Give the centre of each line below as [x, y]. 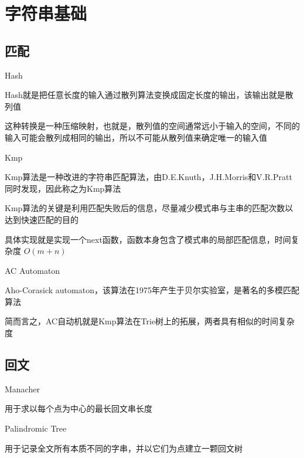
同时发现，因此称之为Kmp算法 [63, 188]
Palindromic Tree [36, 428]
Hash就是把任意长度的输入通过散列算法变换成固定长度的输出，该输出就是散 [149, 95]
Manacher [22, 389]
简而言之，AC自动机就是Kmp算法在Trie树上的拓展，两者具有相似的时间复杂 [150, 321]
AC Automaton [33, 270]
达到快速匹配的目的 [42, 219]
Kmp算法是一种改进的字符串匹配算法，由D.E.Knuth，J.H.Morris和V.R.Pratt [148, 177]
